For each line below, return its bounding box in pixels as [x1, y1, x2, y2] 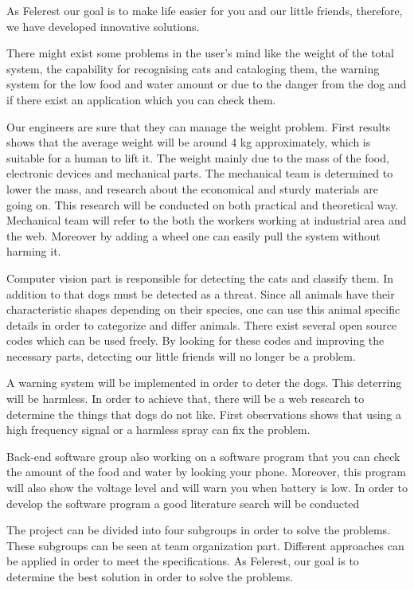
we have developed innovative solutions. [6, 18, 200, 34]
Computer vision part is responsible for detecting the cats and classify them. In [6, 269, 394, 286]
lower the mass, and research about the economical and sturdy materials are [6, 180, 378, 197]
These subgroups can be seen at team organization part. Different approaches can [6, 537, 404, 553]
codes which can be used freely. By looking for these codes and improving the [6, 332, 385, 349]
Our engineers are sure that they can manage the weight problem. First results [6, 118, 391, 135]
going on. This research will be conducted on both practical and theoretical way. [6, 196, 399, 213]
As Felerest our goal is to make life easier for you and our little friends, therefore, [6, 2, 403, 18]
